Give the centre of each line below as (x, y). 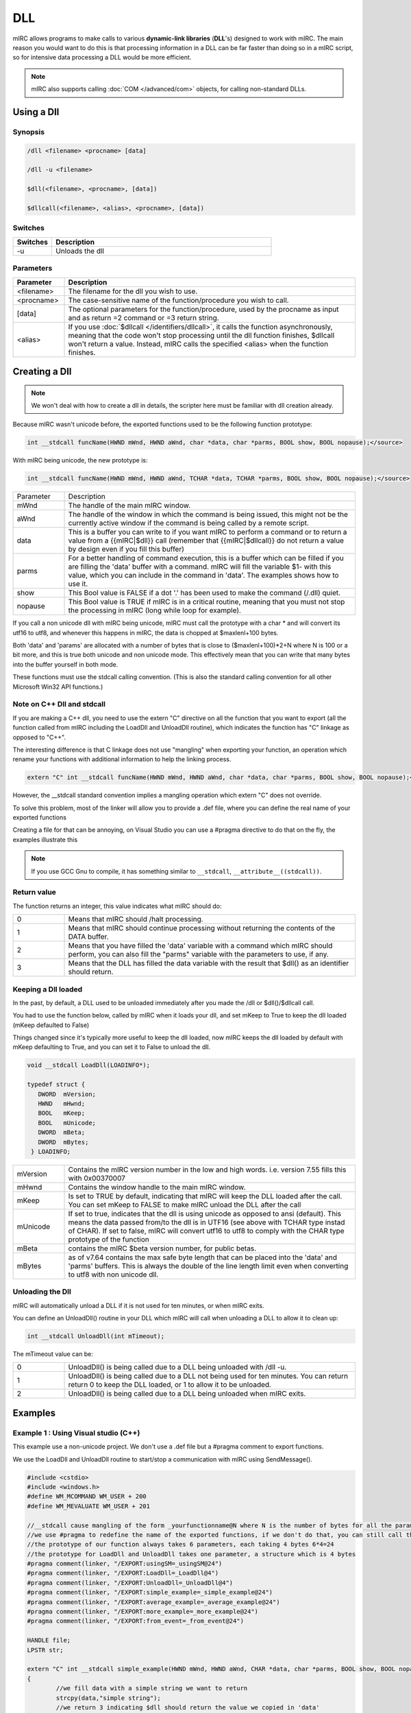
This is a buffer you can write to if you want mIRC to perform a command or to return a (208, 532)
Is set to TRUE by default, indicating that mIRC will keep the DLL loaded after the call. (205, 1196)
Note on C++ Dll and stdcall (59, 704)
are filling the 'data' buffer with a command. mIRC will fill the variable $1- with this (200, 567)
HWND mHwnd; (62, 1104)
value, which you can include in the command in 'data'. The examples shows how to (203, 576)
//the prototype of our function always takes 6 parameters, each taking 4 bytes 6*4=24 (181, 1544)
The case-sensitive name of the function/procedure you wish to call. (178, 300)
